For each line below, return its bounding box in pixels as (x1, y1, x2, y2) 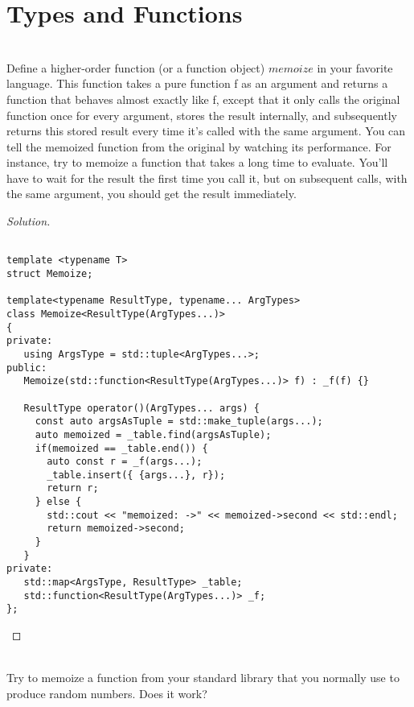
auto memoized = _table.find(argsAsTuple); (35, 428, 272, 440)
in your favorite (317, 59, 393, 76)
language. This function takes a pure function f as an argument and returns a (6, 75, 388, 92)
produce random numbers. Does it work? (6, 684, 207, 701)
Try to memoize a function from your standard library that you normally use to (6, 669, 400, 686)
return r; (47, 482, 99, 494)
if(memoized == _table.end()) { (35, 442, 208, 454)
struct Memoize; (6, 267, 93, 279)
